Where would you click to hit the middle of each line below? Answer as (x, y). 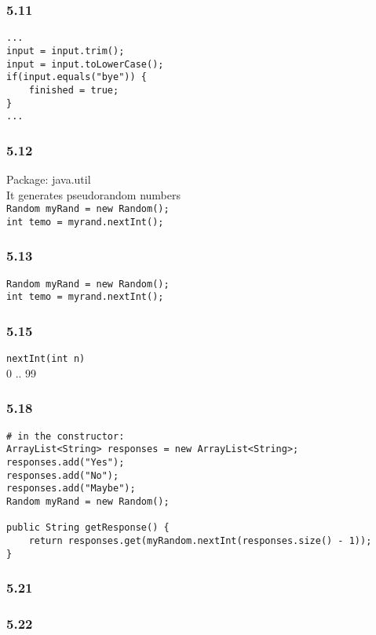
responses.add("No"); (63, 475)
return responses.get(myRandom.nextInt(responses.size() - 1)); (200, 541)
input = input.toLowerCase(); (85, 64)
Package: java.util (49, 179)
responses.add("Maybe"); (71, 489)
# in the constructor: (66, 436)
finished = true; (74, 90)
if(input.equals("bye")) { (77, 77)
